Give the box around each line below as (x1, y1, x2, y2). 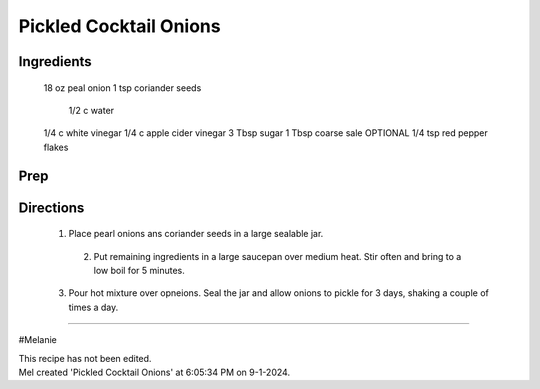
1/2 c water (68, 104, 115, 116)
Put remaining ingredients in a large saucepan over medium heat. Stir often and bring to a (93, 250, 462, 262)
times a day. (68, 301, 119, 313)
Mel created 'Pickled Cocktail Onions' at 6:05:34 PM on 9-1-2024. (18, 366, 290, 378)
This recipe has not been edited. (18, 352, 152, 364)
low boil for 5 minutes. (93, 264, 185, 276)
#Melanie (18, 334, 57, 346)
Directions (18, 199, 85, 216)
